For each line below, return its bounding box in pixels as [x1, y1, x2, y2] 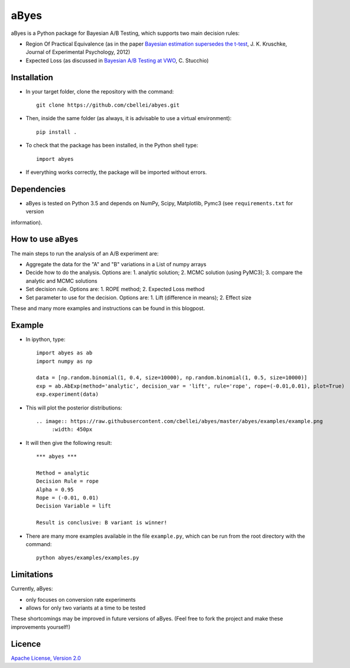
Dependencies [11, 184, 66, 194]
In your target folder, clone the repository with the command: [25, 88, 174, 95]
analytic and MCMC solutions [25, 277, 98, 284]
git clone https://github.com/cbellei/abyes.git [36, 102, 180, 109]
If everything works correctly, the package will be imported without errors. [25, 169, 207, 176]
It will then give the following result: [25, 439, 112, 446]
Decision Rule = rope [36, 478, 99, 485]
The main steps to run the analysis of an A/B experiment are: [11, 250, 159, 257]
